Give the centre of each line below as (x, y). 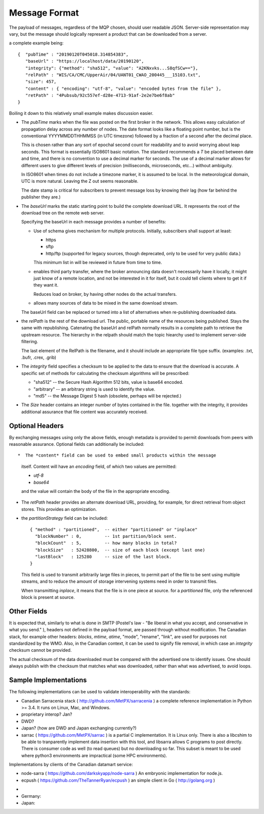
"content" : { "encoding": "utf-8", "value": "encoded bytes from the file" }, (123, 88)
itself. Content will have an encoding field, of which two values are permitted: (99, 466)
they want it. (46, 285)
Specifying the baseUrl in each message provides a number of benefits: (94, 222)
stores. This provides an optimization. (59, 509)
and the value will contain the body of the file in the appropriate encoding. (96, 491)
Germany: (31, 796)
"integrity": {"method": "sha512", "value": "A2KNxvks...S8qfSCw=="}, (112, 68)
